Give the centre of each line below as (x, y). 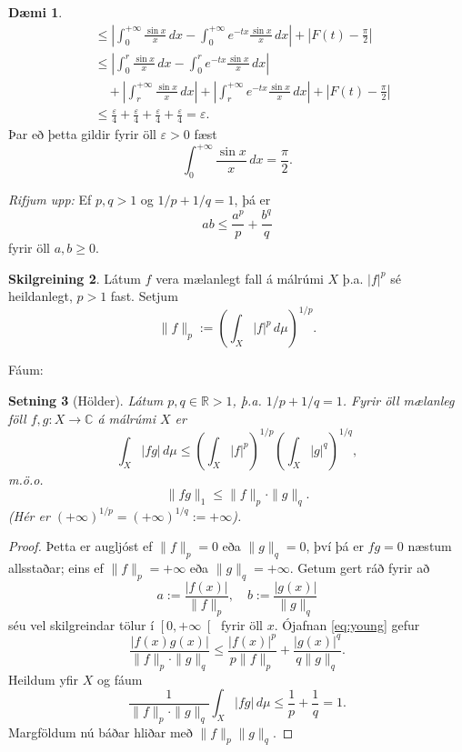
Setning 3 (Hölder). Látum (86, 400)
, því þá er (335, 546)
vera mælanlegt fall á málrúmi (240, 278)
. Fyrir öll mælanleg (398, 400)
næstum (430, 546)
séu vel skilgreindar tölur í (81, 624)
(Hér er (29, 515)
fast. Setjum (144, 296)
